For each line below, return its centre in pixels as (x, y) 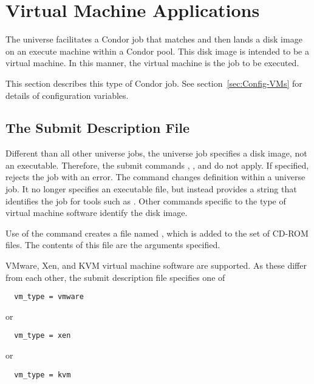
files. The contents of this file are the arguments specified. (113, 245)
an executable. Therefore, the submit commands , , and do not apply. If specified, (157, 165)
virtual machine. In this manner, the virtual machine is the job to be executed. (152, 63)
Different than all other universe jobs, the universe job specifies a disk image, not (156, 153)
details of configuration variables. (67, 95)
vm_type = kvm (43, 375)
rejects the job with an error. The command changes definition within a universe (155, 177)
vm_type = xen (43, 336)
